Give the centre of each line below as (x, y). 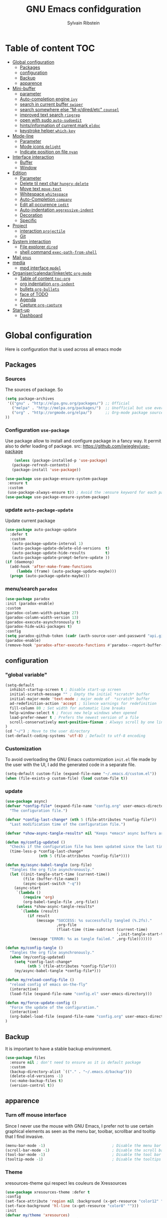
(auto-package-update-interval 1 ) (47, 543)
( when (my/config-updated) (38, 957)
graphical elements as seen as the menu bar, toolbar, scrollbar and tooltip (80, 1131)
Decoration (31, 215)
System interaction (32, 241)
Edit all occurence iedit (44, 204)
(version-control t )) (32, 1086)
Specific (28, 220)
